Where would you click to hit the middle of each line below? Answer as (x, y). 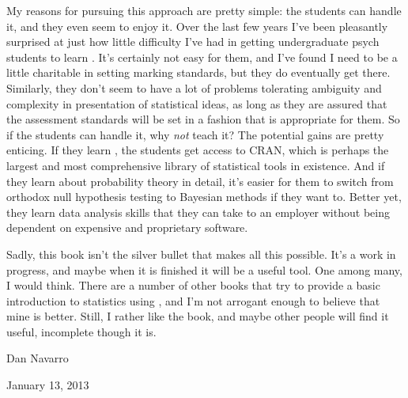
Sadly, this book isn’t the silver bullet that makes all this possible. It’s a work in (201, 254)
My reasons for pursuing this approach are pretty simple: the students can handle (204, 10)
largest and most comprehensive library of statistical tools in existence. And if (196, 165)
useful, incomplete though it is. (81, 331)
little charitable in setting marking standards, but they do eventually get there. (198, 72)
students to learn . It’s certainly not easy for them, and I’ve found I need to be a (202, 57)
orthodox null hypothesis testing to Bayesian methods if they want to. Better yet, (204, 197)
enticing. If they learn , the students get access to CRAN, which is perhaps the (198, 150)
